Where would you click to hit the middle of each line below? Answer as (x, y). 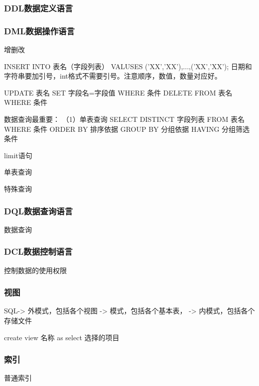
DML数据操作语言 (39, 31)
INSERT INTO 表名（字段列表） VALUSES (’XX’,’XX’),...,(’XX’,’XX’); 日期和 (128, 66)
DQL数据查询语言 (39, 211)
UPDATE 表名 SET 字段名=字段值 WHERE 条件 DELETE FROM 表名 (118, 92)
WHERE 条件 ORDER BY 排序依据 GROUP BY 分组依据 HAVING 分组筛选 (127, 129)
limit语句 (18, 155)
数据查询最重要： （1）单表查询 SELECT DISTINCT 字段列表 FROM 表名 (124, 119)
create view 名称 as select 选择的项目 (62, 337)
